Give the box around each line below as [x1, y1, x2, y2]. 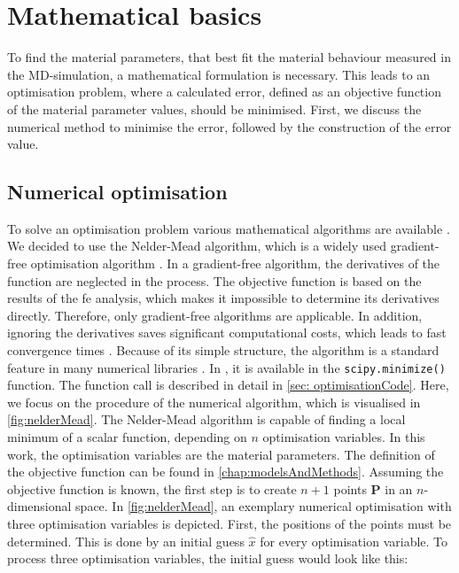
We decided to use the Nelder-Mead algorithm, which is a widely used [7, 236, 387, 255]
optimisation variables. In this [262, 428, 425, 446]
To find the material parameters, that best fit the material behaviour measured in [7, 48, 451, 66]
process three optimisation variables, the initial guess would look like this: [7, 549, 408, 568]
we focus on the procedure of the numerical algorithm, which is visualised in [7, 392, 421, 411]
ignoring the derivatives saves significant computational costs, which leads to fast [7, 323, 447, 342]
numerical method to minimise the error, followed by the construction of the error [7, 117, 452, 136]
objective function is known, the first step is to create [7, 479, 297, 498]
